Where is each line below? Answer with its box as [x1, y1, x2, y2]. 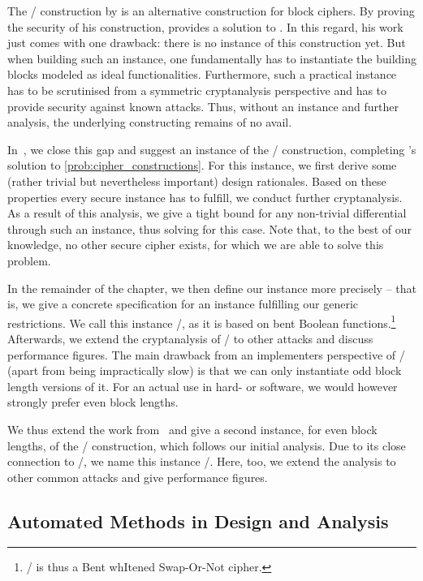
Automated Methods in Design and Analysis [7, 508, 389, 533]
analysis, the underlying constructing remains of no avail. [7, 114, 292, 131]
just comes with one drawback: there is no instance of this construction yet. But [7, 34, 406, 51]
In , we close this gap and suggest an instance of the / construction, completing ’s [7, 140, 417, 157]
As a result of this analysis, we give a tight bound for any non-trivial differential [7, 204, 407, 222]
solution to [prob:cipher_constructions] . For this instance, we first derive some [7, 157, 397, 174]
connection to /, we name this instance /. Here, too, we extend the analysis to [7, 453, 396, 470]
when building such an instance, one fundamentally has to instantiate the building [7, 49, 417, 67]
